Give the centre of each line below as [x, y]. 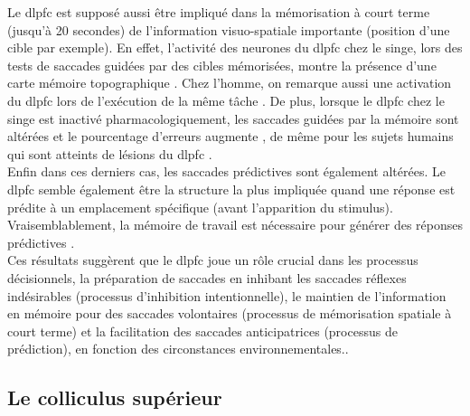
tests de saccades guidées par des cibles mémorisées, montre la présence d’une [222, 65]
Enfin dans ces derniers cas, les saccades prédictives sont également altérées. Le [226, 171]
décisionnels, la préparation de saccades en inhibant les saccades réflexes [207, 277]
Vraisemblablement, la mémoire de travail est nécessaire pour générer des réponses [235, 225]
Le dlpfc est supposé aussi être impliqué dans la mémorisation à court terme [219, 12]
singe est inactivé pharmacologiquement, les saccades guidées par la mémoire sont [233, 118]
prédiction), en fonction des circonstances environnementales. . [178, 349]
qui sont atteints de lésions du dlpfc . [110, 153]
